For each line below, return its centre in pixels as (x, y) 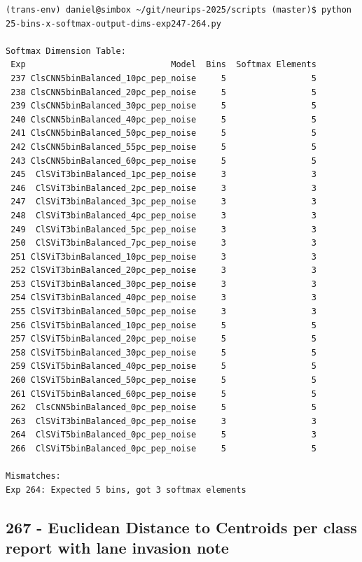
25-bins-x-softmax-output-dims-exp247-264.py (113, 23)
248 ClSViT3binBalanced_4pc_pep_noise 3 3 (163, 215)
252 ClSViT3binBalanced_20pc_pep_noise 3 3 (163, 271)
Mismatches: (33, 476)
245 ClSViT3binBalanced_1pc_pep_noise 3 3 (163, 175)
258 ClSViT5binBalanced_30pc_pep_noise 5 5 (163, 352)
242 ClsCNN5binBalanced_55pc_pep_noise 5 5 (163, 147)
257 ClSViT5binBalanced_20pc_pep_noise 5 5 (163, 339)
